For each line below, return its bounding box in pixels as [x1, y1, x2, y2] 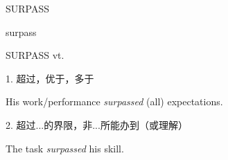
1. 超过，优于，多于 [6, 71, 94, 85]
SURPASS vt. [6, 48, 64, 62]
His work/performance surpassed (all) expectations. [6, 94, 223, 109]
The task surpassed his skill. [6, 141, 124, 155]
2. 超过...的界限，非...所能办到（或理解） [6, 117, 188, 132]
